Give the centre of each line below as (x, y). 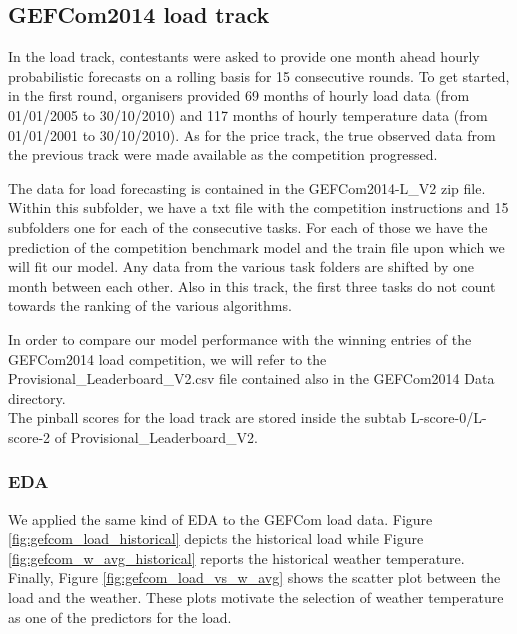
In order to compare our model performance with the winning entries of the (240, 338)
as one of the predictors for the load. (120, 616)
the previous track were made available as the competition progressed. (223, 154)
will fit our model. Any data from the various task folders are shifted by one (241, 266)
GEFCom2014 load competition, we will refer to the (167, 358)
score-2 (29, 436)
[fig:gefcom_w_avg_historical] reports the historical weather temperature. (236, 557)
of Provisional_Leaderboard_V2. (156, 436)
